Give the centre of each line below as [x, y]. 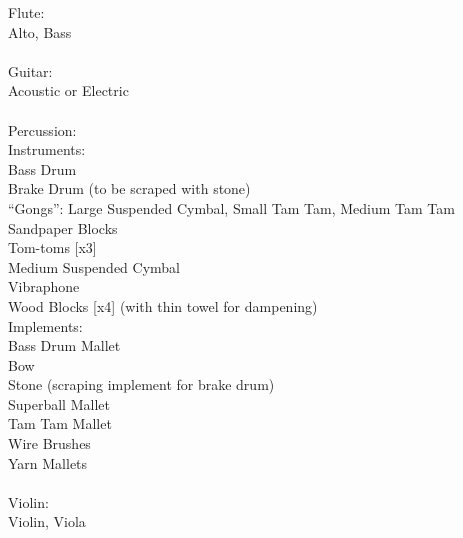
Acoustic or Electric [68, 90]
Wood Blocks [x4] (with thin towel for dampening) [163, 305]
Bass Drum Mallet [64, 345]
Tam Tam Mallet [60, 423]
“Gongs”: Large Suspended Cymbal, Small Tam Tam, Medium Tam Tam [231, 207]
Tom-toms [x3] [52, 247]
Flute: [26, 12]
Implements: [45, 325]
